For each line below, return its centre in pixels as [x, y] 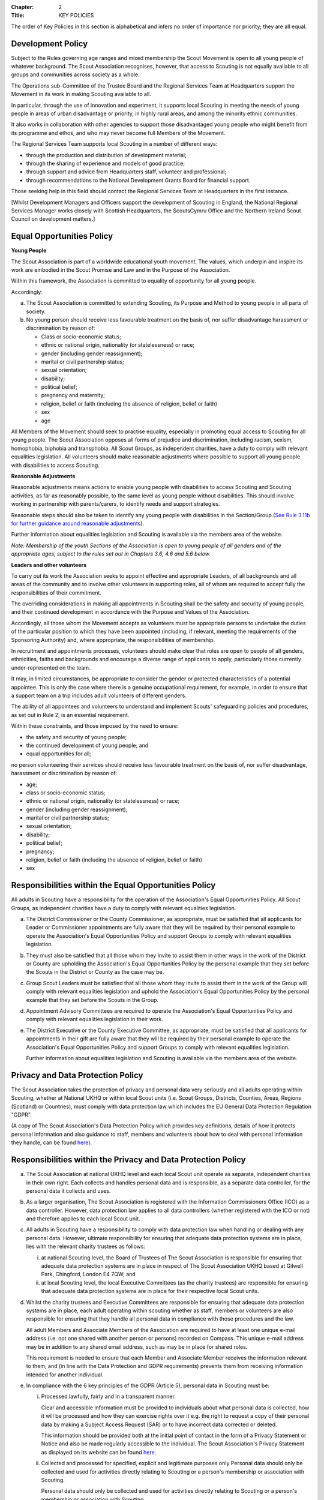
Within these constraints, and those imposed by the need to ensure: [95, 726]
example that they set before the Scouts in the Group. [92, 1000]
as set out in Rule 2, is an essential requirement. [70, 715]
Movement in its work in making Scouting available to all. [81, 94]
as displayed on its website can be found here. [99, 1452]
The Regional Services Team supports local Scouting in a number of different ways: [114, 144]
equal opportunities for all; [58, 754]
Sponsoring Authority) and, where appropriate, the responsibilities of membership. [113, 640]
